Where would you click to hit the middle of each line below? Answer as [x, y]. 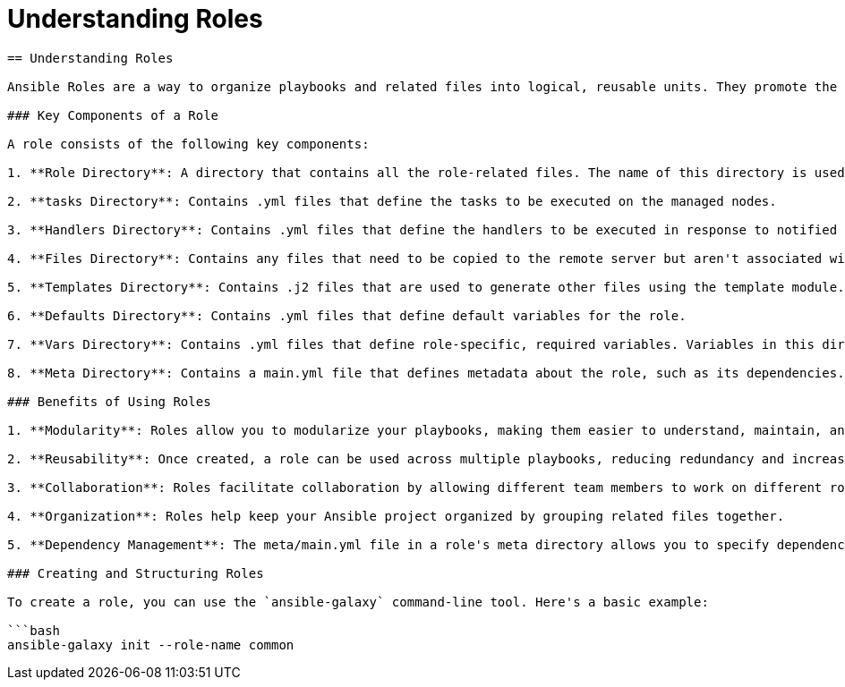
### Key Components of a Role [113, 115]
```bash [34, 630]
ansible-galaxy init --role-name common [151, 645]
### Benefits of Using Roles [109, 401]
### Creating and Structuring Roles [136, 573]
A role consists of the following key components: [188, 144]
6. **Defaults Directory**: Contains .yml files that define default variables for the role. [347, 315]
